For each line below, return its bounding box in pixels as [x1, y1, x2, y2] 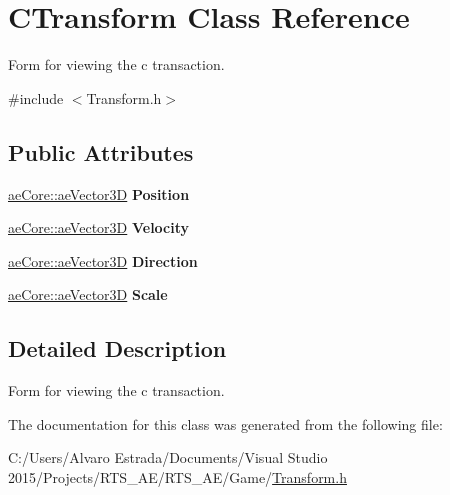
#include [8, 87, 64, 108]
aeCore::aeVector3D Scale [8, 284, 168, 305]
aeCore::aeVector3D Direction [8, 250, 198, 271]
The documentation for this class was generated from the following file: [8, 413, 443, 434]
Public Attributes [8, 136, 194, 167]
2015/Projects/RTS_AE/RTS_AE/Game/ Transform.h [8, 466, 347, 487]
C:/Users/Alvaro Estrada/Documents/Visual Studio [8, 447, 328, 468]
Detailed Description [8, 333, 227, 364]
